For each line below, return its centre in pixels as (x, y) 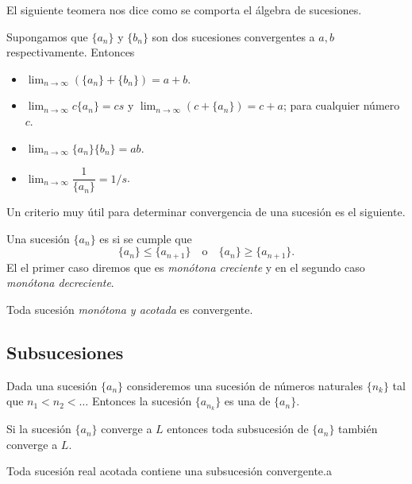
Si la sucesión (39, 429)
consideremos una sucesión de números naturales (245, 385)
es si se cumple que (146, 238)
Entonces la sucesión (142, 401)
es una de (247, 401)
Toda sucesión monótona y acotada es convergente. (130, 310)
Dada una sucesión (52, 385)
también (358, 429)
